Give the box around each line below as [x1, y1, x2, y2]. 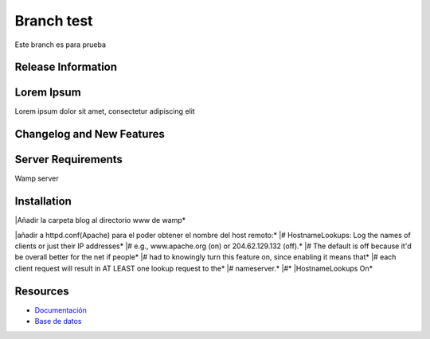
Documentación [34, 305, 88, 314]
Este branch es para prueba [14, 40, 107, 49]
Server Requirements [14, 153, 123, 166]
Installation [14, 195, 72, 208]
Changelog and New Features [14, 127, 165, 141]
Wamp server [14, 173, 59, 183]
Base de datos [34, 317, 82, 326]
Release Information [14, 60, 118, 74]
